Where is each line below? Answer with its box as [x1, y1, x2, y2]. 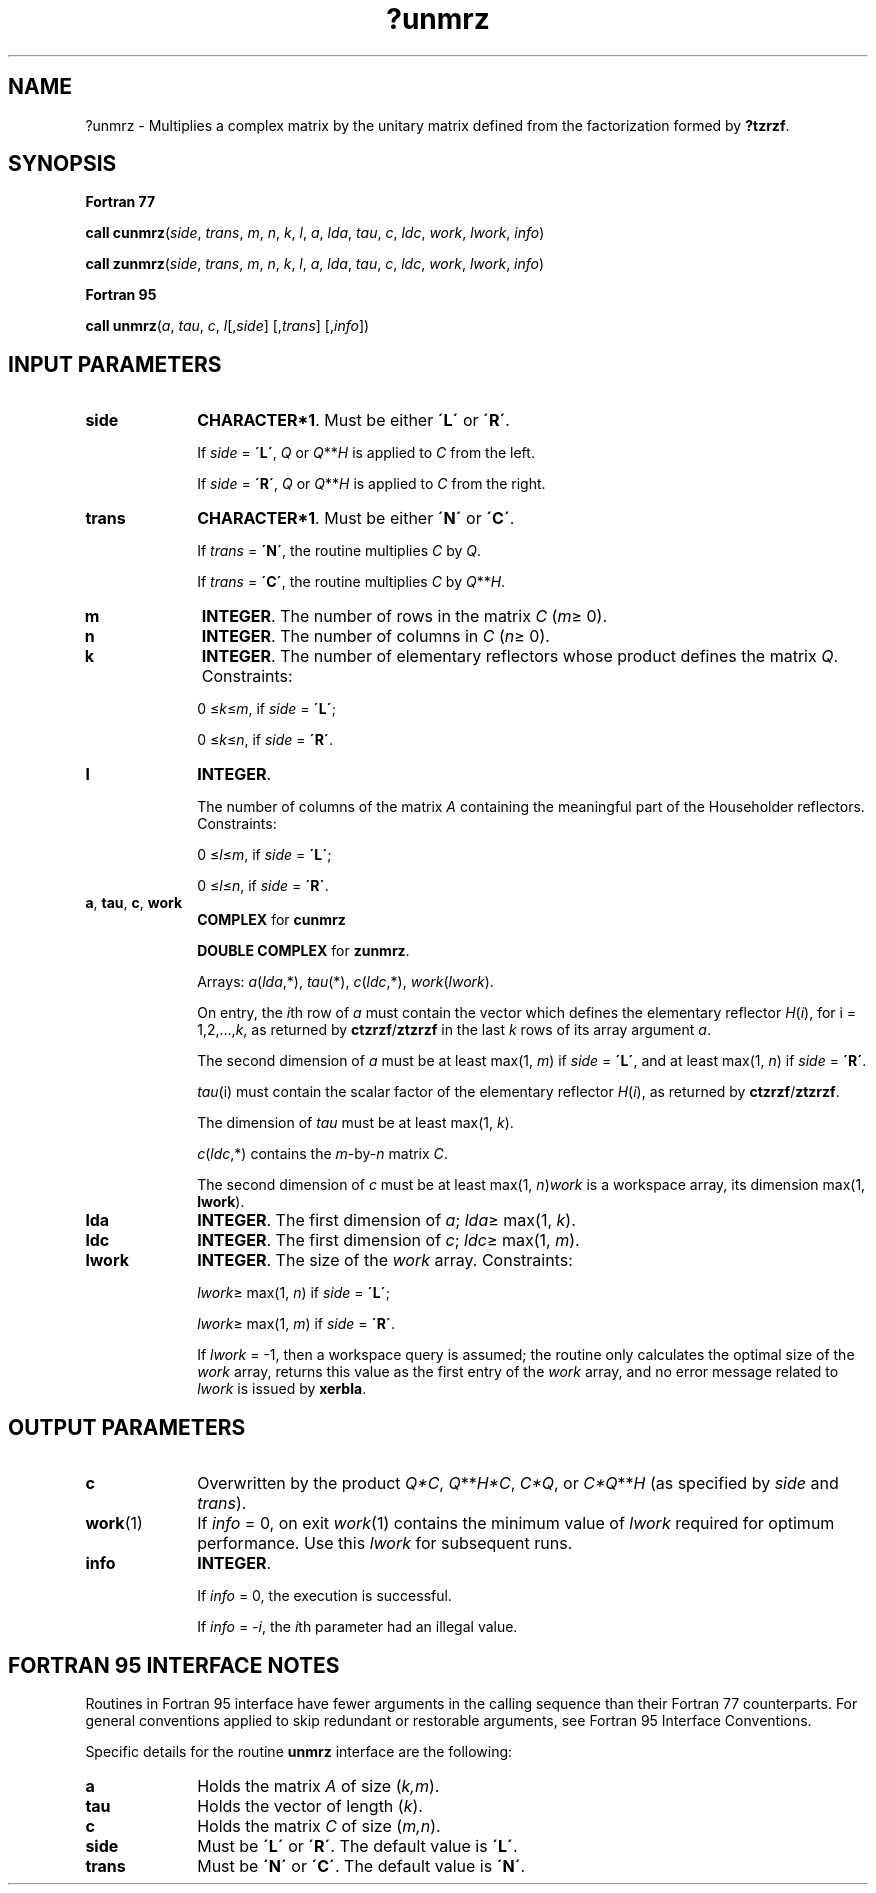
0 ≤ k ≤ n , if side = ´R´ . [197, 731, 333, 749]
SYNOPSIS [8, 151, 117, 177]
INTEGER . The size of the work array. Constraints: [197, 1250, 573, 1271]
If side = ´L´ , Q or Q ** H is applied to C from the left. [197, 444, 535, 462]
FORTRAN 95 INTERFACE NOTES [8, 1652, 340, 1678]
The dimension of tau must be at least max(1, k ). [197, 1114, 514, 1132]
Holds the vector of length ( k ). [197, 1795, 423, 1816]
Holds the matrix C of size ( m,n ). [197, 1815, 441, 1836]
